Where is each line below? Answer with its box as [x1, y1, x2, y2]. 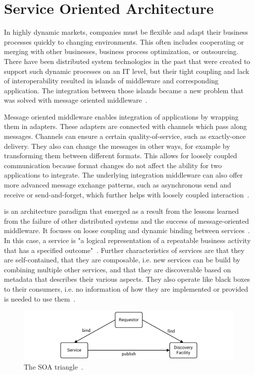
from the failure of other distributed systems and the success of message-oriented [4, 215, 249, 226]
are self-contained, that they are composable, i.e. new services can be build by [4, 254, 241, 265]
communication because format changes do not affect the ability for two [4, 160, 222, 170]
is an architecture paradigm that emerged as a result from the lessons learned [4, 206, 239, 216]
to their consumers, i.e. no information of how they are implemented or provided [4, 283, 249, 294]
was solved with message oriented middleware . [4, 95, 148, 105]
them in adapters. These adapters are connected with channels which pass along [4, 121, 247, 131]
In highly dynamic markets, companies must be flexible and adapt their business [4, 27, 248, 37]
